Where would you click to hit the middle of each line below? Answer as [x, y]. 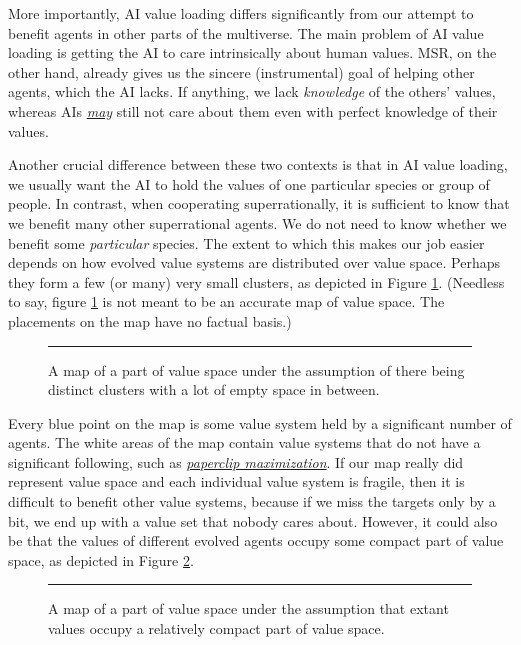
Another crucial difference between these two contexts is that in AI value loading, [258, 164]
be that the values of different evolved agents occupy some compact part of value [256, 540]
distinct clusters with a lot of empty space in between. [214, 389]
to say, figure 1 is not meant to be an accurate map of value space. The [226, 301]
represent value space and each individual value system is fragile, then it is [236, 481]
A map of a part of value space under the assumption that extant [248, 608]
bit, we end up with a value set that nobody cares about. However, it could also [253, 520]
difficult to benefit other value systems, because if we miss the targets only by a [252, 501]
